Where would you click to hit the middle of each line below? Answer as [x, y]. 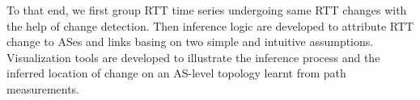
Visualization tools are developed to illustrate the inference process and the [193, 57]
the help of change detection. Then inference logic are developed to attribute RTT [210, 25]
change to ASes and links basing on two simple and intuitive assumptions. [190, 42]
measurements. [43, 88]
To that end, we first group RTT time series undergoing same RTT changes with [207, 10]
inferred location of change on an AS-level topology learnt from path [176, 73]
